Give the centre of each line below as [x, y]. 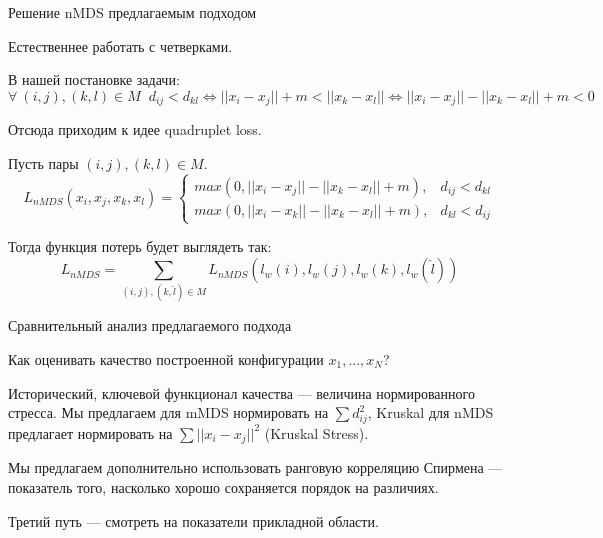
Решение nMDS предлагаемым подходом [132, 12]
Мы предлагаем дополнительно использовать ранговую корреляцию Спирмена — [255, 467]
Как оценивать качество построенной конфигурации [166, 358]
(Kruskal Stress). [316, 432]
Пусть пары [43, 162]
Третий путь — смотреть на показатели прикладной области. [193, 520]
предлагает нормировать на [90, 432]
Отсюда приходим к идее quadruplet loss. [135, 129]
